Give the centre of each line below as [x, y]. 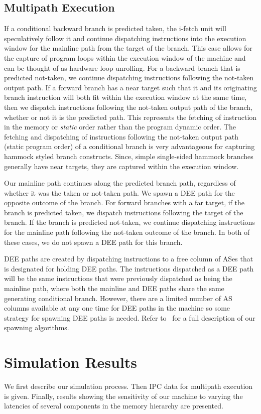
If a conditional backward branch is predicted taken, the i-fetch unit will [115, 28]
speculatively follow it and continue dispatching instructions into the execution [125, 38]
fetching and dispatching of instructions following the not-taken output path [121, 136]
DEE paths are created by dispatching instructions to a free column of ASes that [129, 259]
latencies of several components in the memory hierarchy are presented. [114, 406]
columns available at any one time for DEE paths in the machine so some [117, 308]
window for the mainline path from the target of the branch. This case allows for [128, 48]
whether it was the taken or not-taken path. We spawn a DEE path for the [119, 192]
